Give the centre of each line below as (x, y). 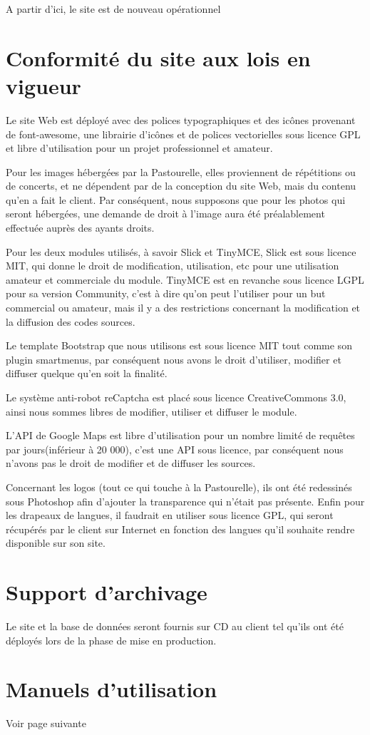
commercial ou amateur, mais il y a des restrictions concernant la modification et (183, 308)
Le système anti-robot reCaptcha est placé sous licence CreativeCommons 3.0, (176, 397)
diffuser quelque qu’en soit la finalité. (87, 373)
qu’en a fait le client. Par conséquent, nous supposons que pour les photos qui (176, 199)
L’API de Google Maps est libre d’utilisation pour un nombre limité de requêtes (180, 435)
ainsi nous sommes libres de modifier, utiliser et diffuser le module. (151, 411)
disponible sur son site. (56, 543)
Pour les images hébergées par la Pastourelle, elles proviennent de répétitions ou (181, 171)
